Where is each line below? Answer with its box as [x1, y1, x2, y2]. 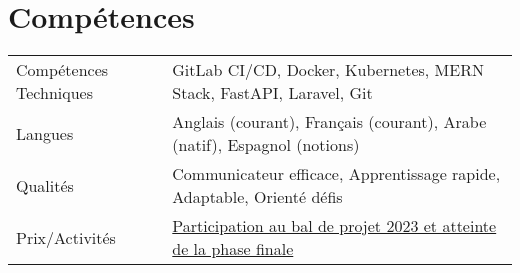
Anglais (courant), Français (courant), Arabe [172, 110, 487, 134]
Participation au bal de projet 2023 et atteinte [172, 214, 497, 238]
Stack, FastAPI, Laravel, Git [172, 81, 373, 105]
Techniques [16, 81, 93, 105]
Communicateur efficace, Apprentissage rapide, [172, 162, 501, 186]
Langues [16, 121, 74, 145]
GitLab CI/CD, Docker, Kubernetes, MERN [172, 58, 484, 82]
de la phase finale [172, 237, 294, 261]
